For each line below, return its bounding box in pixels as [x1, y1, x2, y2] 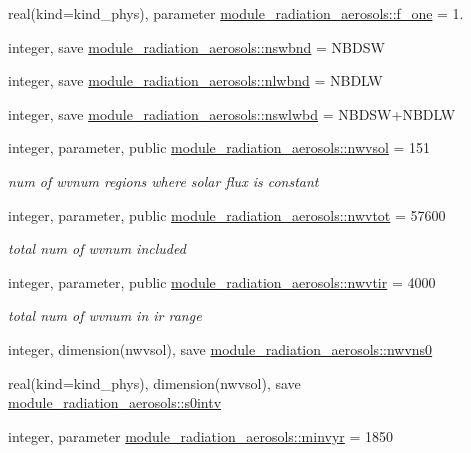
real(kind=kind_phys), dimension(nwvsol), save [8, 372, 301, 393]
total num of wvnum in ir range [8, 305, 202, 326]
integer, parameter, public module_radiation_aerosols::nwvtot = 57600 [8, 204, 446, 225]
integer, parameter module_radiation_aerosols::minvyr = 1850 [8, 425, 394, 446]
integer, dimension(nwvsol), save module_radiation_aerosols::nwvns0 [8, 338, 433, 359]
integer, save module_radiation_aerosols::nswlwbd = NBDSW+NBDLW [8, 103, 456, 124]
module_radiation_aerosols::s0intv [8, 392, 222, 413]
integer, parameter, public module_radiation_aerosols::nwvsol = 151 [8, 137, 431, 158]
